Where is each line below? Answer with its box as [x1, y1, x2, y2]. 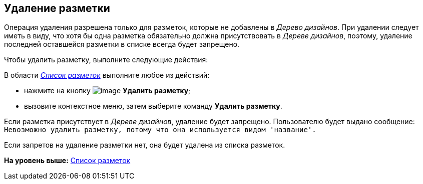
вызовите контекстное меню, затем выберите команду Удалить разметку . [24, 102, 282, 111]
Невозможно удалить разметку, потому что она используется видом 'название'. [4, 126, 316, 134]
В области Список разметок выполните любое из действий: [4, 71, 210, 80]
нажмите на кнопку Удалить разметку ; [24, 86, 191, 95]
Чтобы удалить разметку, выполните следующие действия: [4, 55, 208, 64]
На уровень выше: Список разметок [4, 156, 131, 165]
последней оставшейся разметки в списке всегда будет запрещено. [4, 40, 240, 49]
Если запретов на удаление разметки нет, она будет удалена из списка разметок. [4, 141, 285, 150]
